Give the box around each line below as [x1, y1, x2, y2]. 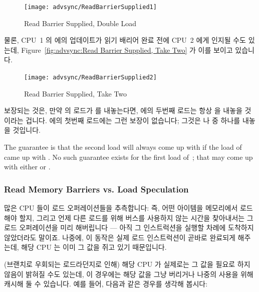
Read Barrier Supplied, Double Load [24, 18, 137, 28]
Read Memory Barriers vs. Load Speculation [4, 182, 189, 195]
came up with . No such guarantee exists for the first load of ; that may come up [4, 151, 253, 162]
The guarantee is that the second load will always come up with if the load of [4, 142, 242, 152]
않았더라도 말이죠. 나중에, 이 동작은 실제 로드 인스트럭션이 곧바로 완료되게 [4, 232, 235, 242]
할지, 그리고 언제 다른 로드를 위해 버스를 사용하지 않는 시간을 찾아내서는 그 [19, 212, 253, 223]
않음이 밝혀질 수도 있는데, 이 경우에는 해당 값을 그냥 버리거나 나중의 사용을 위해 [4, 268, 253, 279]
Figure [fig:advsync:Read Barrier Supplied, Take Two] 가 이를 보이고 [21, 44, 233, 55]
